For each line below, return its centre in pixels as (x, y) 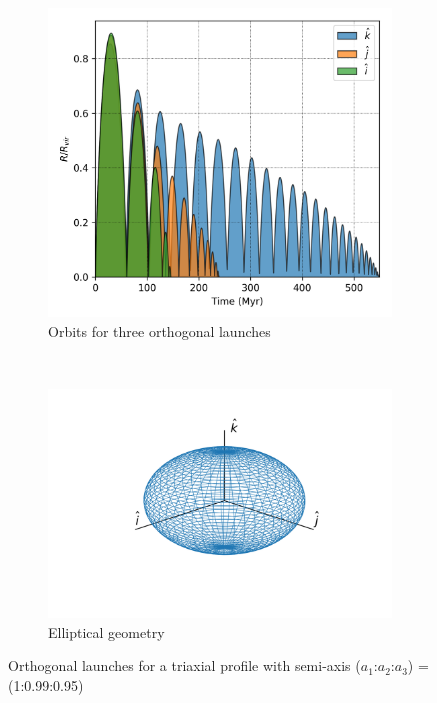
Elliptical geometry (106, 631)
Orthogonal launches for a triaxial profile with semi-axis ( (184, 665)
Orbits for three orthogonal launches (159, 330)
